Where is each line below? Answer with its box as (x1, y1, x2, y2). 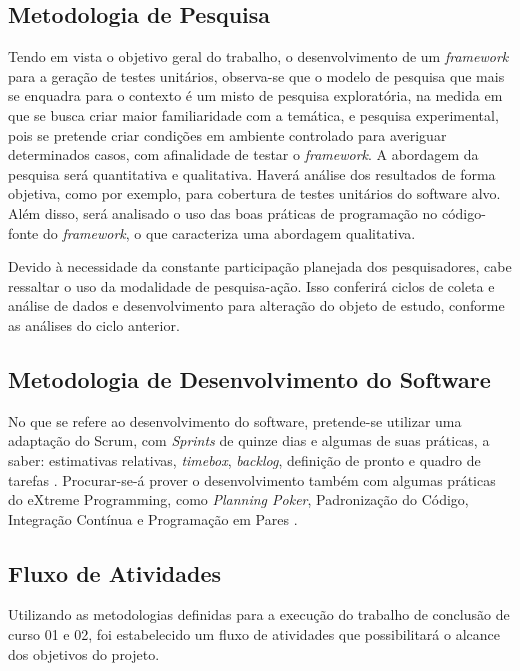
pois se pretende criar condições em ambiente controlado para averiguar (8, 124, 447, 145)
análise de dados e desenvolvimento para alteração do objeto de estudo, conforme (8, 295, 505, 316)
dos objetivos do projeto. (8, 643, 160, 664)
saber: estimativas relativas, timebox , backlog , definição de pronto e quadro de (8, 449, 481, 470)
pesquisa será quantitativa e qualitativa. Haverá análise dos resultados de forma (8, 163, 496, 184)
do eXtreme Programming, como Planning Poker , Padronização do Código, (8, 489, 469, 510)
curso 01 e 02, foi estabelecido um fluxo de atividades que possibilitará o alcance (8, 624, 500, 645)
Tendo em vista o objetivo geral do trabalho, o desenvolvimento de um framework (8, 46, 509, 67)
